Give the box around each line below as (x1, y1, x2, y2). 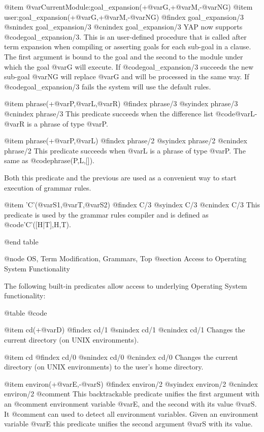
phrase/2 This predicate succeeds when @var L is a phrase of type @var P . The (4, 145, 246, 156)
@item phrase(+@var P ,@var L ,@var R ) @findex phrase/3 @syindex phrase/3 (4, 98, 238, 109)
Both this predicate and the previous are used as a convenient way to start (4, 172, 237, 182)
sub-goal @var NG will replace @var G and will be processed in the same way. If (4, 71, 249, 82)
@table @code (4, 307, 47, 318)
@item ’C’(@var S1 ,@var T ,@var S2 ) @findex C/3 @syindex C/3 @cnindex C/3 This (4, 199, 260, 210)
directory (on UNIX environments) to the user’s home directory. (4, 361, 204, 372)
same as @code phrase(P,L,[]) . (4, 155, 95, 166)
